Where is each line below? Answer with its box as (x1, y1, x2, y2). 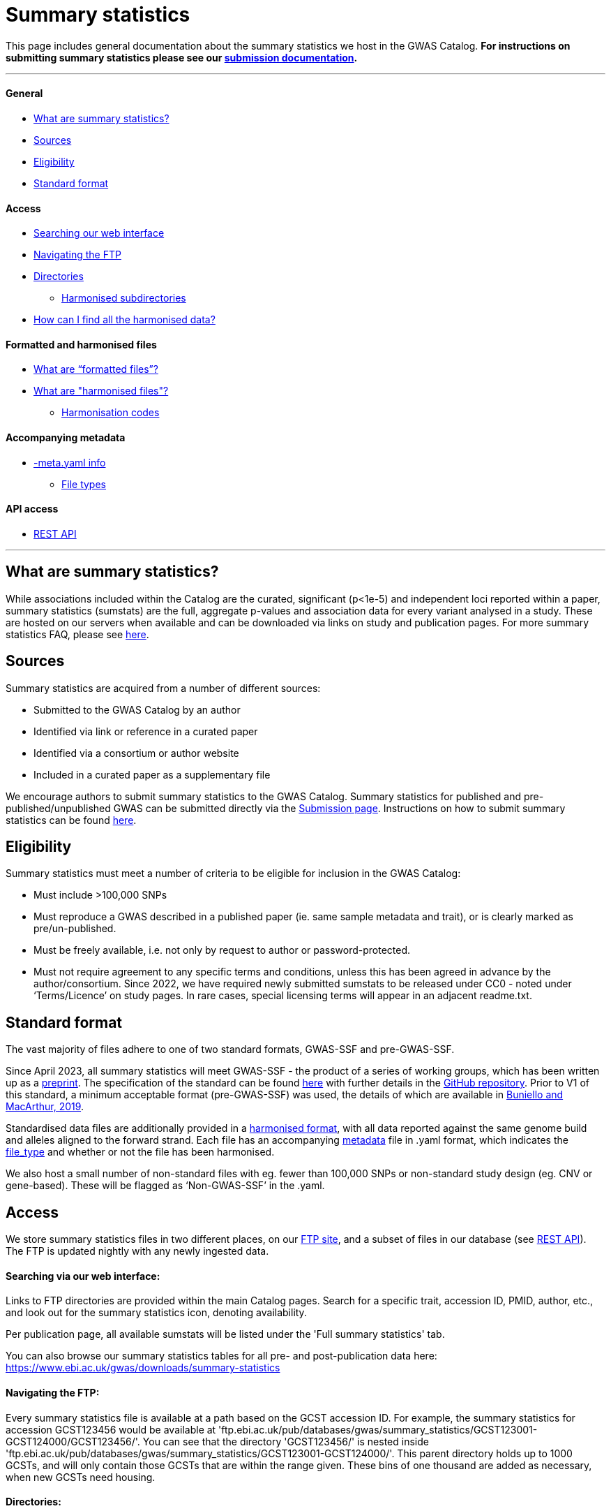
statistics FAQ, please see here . (6, 628, 149, 640)
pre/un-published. (33, 922, 116, 935)
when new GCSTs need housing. (6, 1471, 156, 1483)
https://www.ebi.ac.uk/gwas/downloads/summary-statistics (6, 1362, 280, 1374)
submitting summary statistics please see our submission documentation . (6, 51, 358, 64)
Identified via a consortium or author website (33, 746, 239, 759)
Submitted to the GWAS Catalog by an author (33, 703, 241, 716)
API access (6, 503, 59, 515)
